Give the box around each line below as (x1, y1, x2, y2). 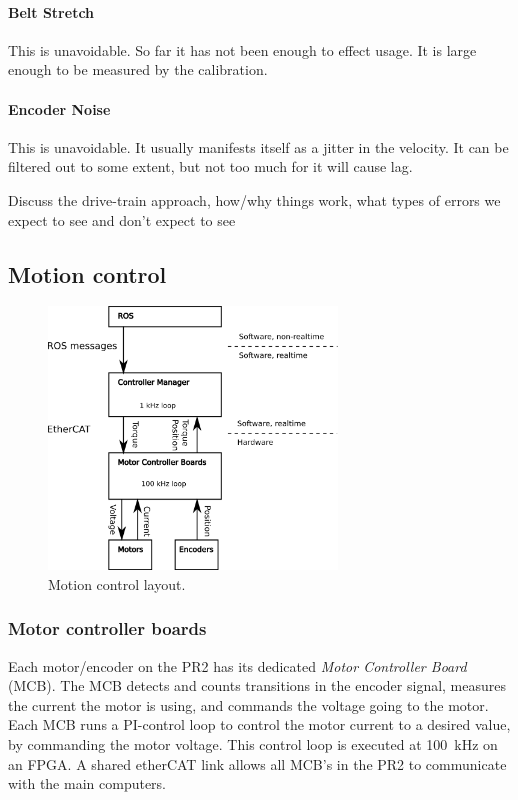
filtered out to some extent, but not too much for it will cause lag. (8, 156, 413, 177)
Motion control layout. (48, 573, 186, 594)
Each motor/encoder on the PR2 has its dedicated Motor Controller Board (8, 655, 467, 676)
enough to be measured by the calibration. (8, 59, 268, 80)
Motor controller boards (8, 616, 207, 641)
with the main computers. (8, 773, 167, 794)
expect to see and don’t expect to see (8, 209, 236, 230)
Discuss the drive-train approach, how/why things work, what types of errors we (8, 189, 501, 210)
